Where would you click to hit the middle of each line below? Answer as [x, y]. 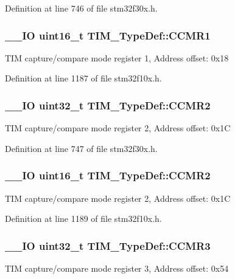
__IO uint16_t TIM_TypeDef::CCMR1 [108, 35]
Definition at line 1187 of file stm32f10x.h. [83, 78]
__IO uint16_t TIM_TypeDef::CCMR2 [108, 175]
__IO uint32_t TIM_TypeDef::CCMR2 [108, 105]
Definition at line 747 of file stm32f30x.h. [81, 148]
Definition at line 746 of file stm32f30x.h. [81, 8]
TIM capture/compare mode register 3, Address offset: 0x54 [117, 268]
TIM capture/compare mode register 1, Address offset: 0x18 [117, 57]
